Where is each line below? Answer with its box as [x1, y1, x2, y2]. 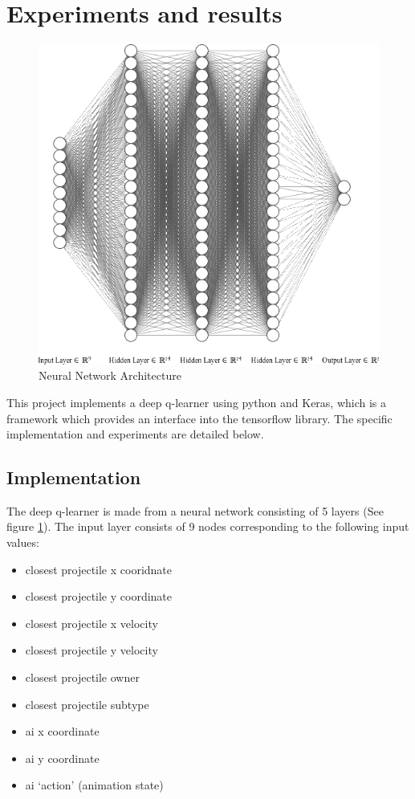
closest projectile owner [25, 669, 140, 686]
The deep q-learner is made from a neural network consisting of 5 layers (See [6, 502, 384, 519]
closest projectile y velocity [25, 642, 158, 658]
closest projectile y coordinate [25, 588, 173, 605]
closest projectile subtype [25, 695, 149, 712]
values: [6, 534, 39, 551]
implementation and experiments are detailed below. [6, 426, 264, 442]
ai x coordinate [25, 723, 100, 740]
